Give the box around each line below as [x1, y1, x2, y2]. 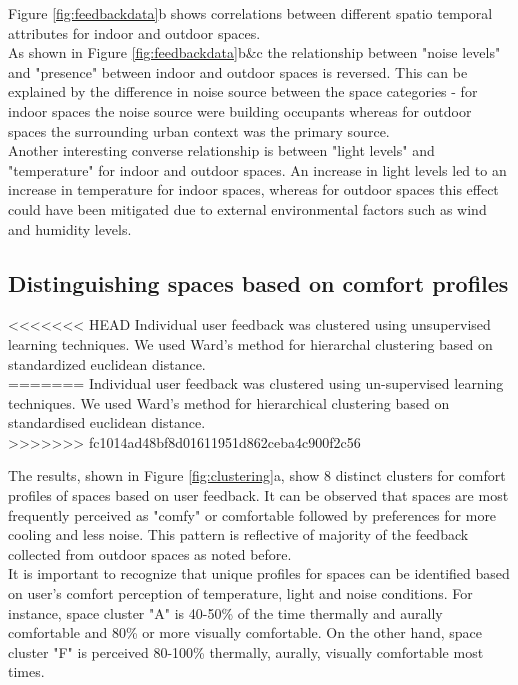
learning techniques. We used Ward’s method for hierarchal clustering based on [8, 333, 493, 354]
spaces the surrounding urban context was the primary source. [8, 120, 390, 141]
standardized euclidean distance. [8, 353, 206, 374]
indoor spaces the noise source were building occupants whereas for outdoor [8, 100, 472, 121]
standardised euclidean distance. [8, 412, 206, 433]
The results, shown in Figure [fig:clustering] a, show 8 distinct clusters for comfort [8, 465, 506, 486]
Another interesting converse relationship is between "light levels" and [8, 140, 435, 161]
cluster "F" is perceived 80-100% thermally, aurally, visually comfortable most [8, 641, 484, 662]
